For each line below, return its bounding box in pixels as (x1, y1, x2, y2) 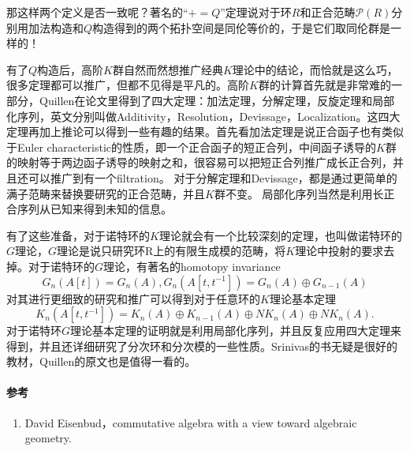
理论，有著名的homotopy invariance (103, 257, 281, 274)
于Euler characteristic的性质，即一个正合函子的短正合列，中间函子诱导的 (6, 138, 376, 155)
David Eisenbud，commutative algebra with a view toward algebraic (24, 414, 357, 430)
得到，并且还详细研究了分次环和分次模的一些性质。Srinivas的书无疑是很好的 (6, 337, 397, 354)
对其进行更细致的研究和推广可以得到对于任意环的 (6, 290, 260, 306)
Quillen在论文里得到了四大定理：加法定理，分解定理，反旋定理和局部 (39, 92, 395, 108)
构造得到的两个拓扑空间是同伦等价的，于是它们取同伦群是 (92, 19, 391, 36)
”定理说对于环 (220, 4, 292, 20)
